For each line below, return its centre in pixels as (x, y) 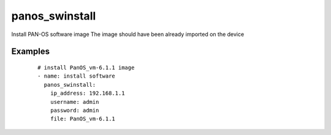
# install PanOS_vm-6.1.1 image (86, 67)
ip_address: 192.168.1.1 (87, 93)
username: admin (74, 102)
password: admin (74, 110)
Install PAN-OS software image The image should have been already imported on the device (128, 34)
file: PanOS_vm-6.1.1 (83, 119)
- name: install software (77, 76)
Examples (31, 52)
